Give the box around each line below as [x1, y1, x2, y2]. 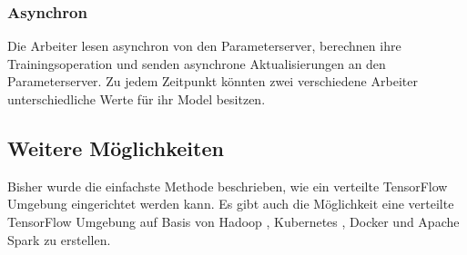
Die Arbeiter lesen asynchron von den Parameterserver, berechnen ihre [7, 36, 401, 55]
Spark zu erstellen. [7, 230, 111, 249]
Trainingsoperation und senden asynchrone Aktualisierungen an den [7, 54, 386, 73]
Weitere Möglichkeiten [7, 133, 224, 162]
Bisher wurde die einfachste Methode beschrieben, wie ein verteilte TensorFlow [7, 176, 448, 195]
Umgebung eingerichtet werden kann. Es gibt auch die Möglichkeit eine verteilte [7, 194, 454, 213]
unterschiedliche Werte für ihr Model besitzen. [7, 90, 266, 108]
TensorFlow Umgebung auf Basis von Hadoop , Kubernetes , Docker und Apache [7, 211, 460, 230]
